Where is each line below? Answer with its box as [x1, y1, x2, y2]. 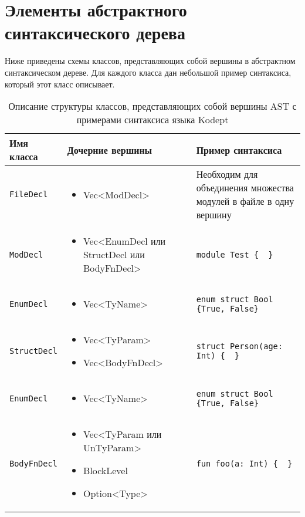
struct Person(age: [196, 342, 283, 352]
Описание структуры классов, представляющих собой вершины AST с [8, 99, 297, 113]
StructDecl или [83, 248, 145, 262]
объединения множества [196, 181, 294, 195]
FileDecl [9, 190, 48, 200]
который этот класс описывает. [5, 77, 115, 90]
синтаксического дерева [5, 21, 185, 45]
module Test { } [196, 249, 273, 259]
